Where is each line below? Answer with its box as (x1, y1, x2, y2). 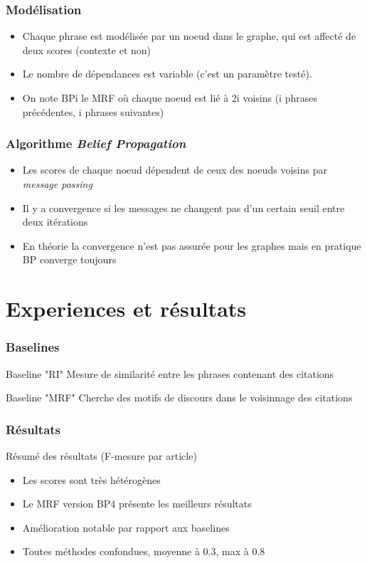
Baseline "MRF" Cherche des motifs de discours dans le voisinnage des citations (6, 390, 353, 405)
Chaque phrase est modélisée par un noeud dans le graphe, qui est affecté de (22, 28, 356, 43)
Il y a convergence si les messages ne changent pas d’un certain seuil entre (22, 200, 345, 215)
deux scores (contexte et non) (22, 42, 151, 57)
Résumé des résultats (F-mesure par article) (6, 448, 197, 463)
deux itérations (22, 214, 88, 229)
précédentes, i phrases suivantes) (22, 104, 164, 119)
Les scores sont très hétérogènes (22, 472, 161, 487)
